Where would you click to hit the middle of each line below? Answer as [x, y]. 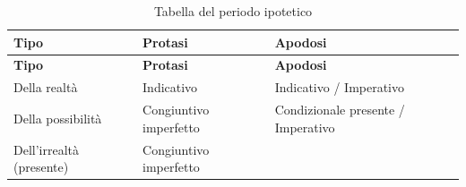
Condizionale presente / [340, 110]
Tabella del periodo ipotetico [233, 11]
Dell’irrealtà [47, 149]
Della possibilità [58, 118]
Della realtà [46, 87]
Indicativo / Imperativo [340, 87]
